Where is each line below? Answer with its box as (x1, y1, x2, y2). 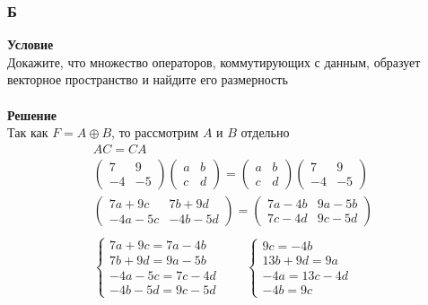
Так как (7, 123, 48, 142)
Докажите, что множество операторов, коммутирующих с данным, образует (7, 52, 421, 71)
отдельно (240, 123, 290, 142)
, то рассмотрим (111, 123, 199, 142)
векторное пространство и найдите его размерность (7, 70, 288, 89)
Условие (7, 35, 54, 54)
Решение (7, 105, 57, 124)
